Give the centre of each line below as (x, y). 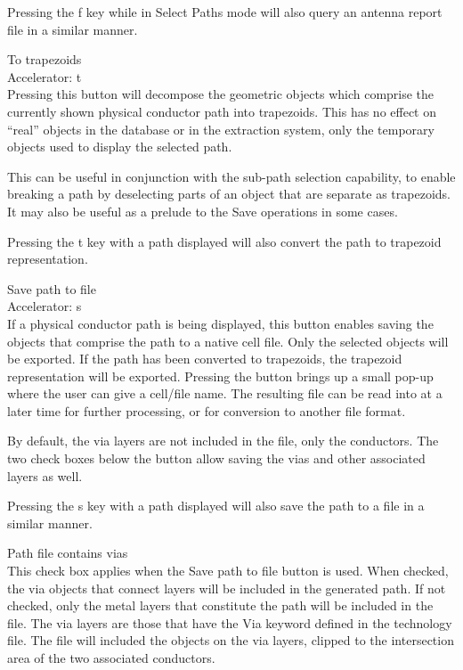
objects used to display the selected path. (120, 147)
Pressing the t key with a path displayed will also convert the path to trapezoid (224, 241)
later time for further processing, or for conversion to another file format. (207, 410)
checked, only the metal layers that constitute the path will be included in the (220, 605)
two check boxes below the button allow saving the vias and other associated (216, 458)
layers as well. (45, 475)
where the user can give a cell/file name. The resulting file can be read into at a (225, 393)
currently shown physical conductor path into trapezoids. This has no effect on (222, 111)
